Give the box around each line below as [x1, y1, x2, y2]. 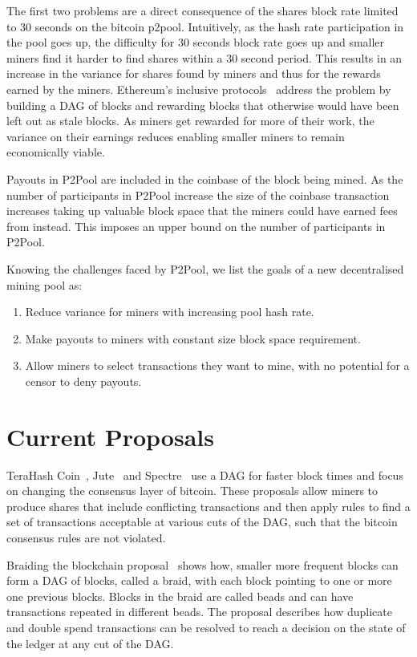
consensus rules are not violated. [6, 529, 166, 545]
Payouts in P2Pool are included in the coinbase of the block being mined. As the [6, 170, 403, 187]
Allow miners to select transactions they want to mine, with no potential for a [25, 357, 410, 374]
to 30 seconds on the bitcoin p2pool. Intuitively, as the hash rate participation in [6, 18, 404, 34]
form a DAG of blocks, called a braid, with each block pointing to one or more [6, 572, 392, 589]
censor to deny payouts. [25, 372, 142, 389]
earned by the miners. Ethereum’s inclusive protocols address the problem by [6, 80, 391, 97]
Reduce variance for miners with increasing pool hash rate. [25, 303, 314, 320]
